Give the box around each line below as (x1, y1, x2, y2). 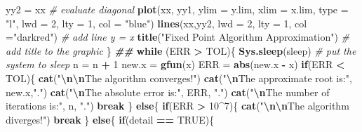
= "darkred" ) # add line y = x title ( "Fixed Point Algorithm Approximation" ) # (6, 29, 350, 44)
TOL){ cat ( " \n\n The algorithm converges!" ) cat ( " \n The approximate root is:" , (6, 70, 352, 85)
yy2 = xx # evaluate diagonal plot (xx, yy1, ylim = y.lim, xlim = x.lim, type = (6, 2, 349, 16)
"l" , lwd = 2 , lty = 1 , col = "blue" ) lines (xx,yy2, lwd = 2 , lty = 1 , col (6, 15, 307, 30)
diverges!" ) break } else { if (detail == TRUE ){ (6, 112, 215, 126)
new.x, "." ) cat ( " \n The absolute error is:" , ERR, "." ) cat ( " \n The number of (6, 84, 330, 99)
